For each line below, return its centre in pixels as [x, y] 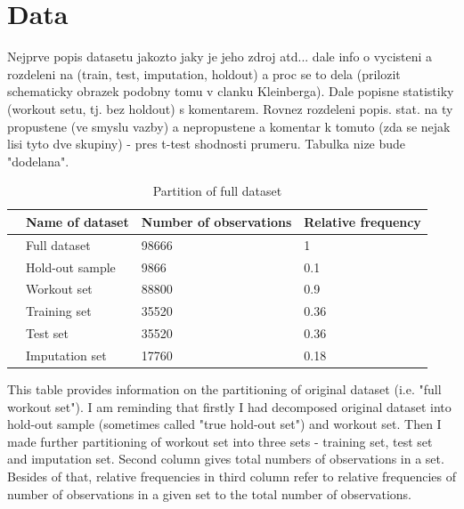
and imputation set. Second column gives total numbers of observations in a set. [226, 459]
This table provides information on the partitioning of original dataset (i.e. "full [224, 389]
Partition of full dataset [217, 191]
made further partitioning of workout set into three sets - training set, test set [220, 441]
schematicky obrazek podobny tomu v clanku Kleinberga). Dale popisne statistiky [231, 91]
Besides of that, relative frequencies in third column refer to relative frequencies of [232, 476]
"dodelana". [38, 161]
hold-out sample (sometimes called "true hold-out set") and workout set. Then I [224, 424]
